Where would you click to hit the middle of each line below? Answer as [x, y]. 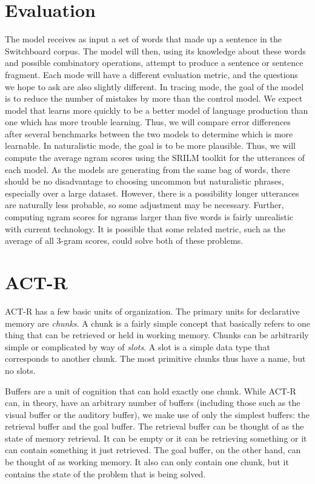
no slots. [20, 370]
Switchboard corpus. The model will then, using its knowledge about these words [155, 51]
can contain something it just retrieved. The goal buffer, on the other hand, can [153, 450]
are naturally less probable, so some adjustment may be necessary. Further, [144, 205]
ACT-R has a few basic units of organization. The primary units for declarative [152, 311]
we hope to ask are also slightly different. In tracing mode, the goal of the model [154, 86]
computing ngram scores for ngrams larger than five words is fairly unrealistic [149, 217]
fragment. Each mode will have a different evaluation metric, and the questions [151, 74]
